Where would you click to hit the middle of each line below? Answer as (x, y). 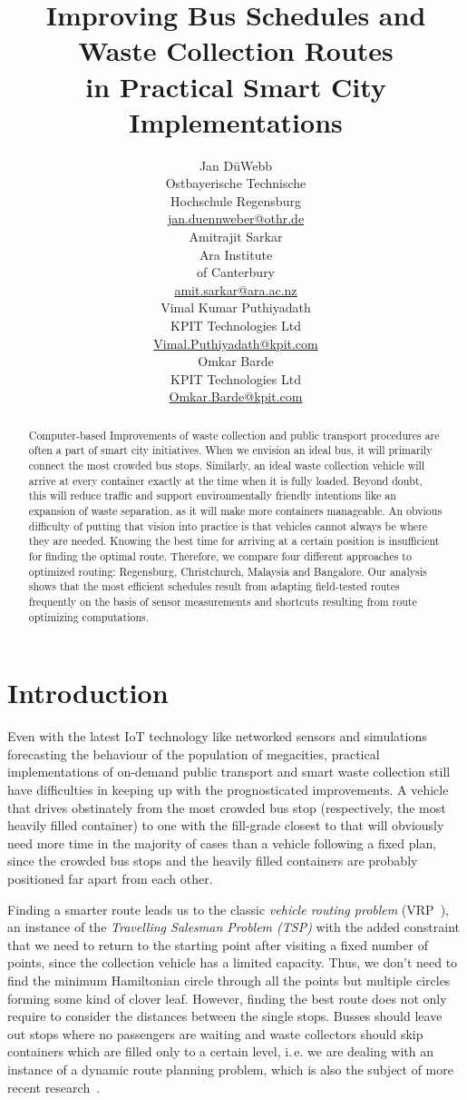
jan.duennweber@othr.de (236, 218)
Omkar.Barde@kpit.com (236, 396)
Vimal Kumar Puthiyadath (236, 307)
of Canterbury (236, 272)
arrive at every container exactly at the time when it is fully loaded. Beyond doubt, (225, 480)
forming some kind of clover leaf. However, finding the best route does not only (227, 998)
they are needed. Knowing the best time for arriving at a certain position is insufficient (234, 541)
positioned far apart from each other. (110, 879)
